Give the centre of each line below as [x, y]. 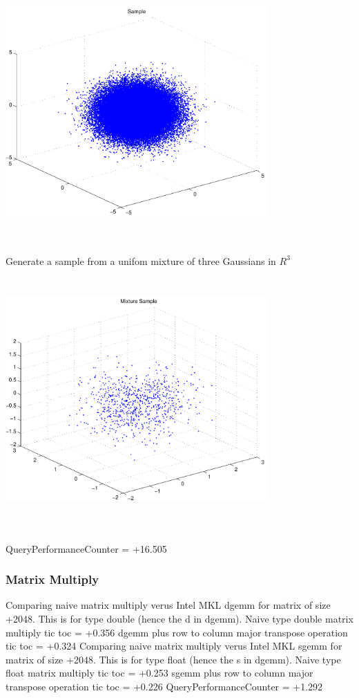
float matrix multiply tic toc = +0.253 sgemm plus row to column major [159, 673]
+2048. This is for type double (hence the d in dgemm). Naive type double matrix [179, 619]
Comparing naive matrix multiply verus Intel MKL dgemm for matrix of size [168, 605]
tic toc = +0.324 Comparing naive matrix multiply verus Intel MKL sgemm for [174, 646]
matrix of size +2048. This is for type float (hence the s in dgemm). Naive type [173, 659]
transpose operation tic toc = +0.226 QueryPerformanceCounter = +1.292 [164, 687]
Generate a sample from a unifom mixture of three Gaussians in [141, 260]
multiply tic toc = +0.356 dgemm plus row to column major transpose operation [177, 632]
